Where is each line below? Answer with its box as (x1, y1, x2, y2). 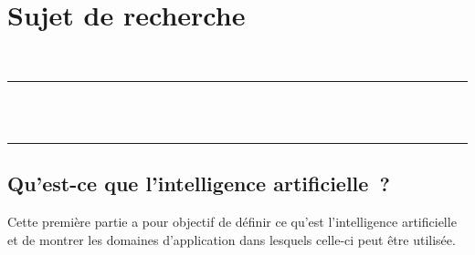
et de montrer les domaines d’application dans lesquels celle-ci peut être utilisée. (7, 229, 456, 249)
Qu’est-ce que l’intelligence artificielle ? (7, 169, 390, 198)
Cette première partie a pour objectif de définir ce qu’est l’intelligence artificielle (7, 212, 457, 231)
